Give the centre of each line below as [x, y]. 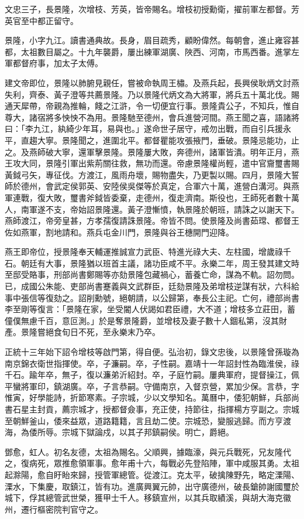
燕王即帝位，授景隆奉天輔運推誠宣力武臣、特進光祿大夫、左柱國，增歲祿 [144, 252]
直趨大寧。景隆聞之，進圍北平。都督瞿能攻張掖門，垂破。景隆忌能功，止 [160, 140]
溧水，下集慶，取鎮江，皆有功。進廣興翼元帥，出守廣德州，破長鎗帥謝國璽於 [152, 486]
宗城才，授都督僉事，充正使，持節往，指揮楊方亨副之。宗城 [184, 409]
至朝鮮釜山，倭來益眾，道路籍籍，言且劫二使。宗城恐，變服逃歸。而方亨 [144, 420]
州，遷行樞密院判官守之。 [54, 509]
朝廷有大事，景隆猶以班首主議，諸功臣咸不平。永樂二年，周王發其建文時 [160, 263]
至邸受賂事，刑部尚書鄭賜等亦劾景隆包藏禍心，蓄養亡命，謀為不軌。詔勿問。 [152, 274]
